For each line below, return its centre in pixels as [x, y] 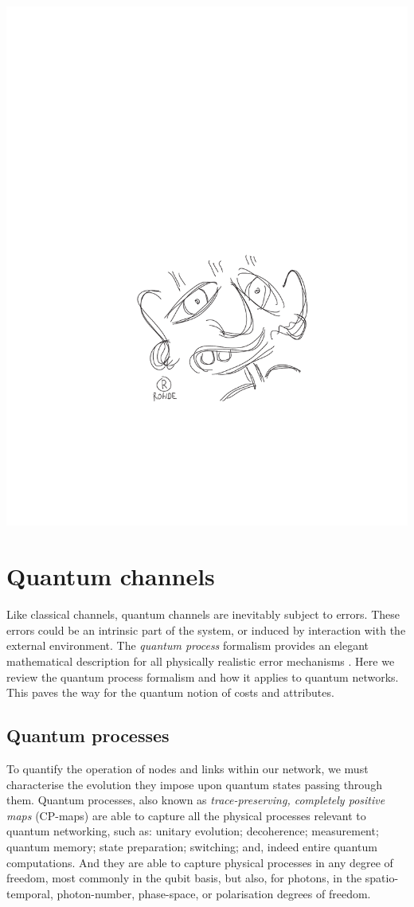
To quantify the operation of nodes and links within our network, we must [187, 768]
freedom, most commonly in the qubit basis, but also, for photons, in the [184, 878]
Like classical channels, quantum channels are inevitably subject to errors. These [203, 614]
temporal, [30, 893]
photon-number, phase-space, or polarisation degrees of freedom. [214, 893]
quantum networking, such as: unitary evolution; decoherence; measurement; [193, 831]
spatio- [382, 878]
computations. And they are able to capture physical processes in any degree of [200, 862]
